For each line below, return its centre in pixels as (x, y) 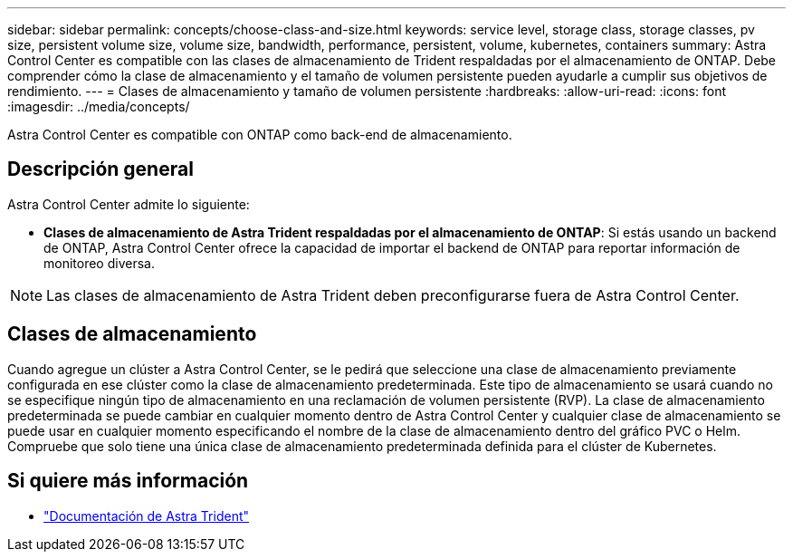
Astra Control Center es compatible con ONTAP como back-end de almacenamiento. (260, 135)
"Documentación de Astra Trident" (147, 516)
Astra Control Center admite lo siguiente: (129, 204)
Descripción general (100, 169)
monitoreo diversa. (99, 263)
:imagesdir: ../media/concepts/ (99, 106)
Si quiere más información (128, 481)
